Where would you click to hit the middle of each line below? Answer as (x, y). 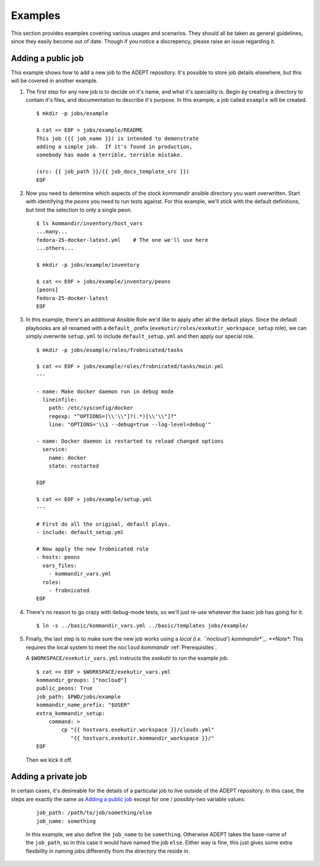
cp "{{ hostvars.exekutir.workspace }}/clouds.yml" (138, 730)
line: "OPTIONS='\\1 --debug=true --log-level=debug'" (130, 425)
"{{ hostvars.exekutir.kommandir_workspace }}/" (142, 738)
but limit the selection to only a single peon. (79, 210)
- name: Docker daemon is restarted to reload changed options (130, 441)
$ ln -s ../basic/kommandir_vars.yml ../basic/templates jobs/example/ (143, 626)
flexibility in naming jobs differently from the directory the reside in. (108, 851)
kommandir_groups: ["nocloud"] (82, 680)
